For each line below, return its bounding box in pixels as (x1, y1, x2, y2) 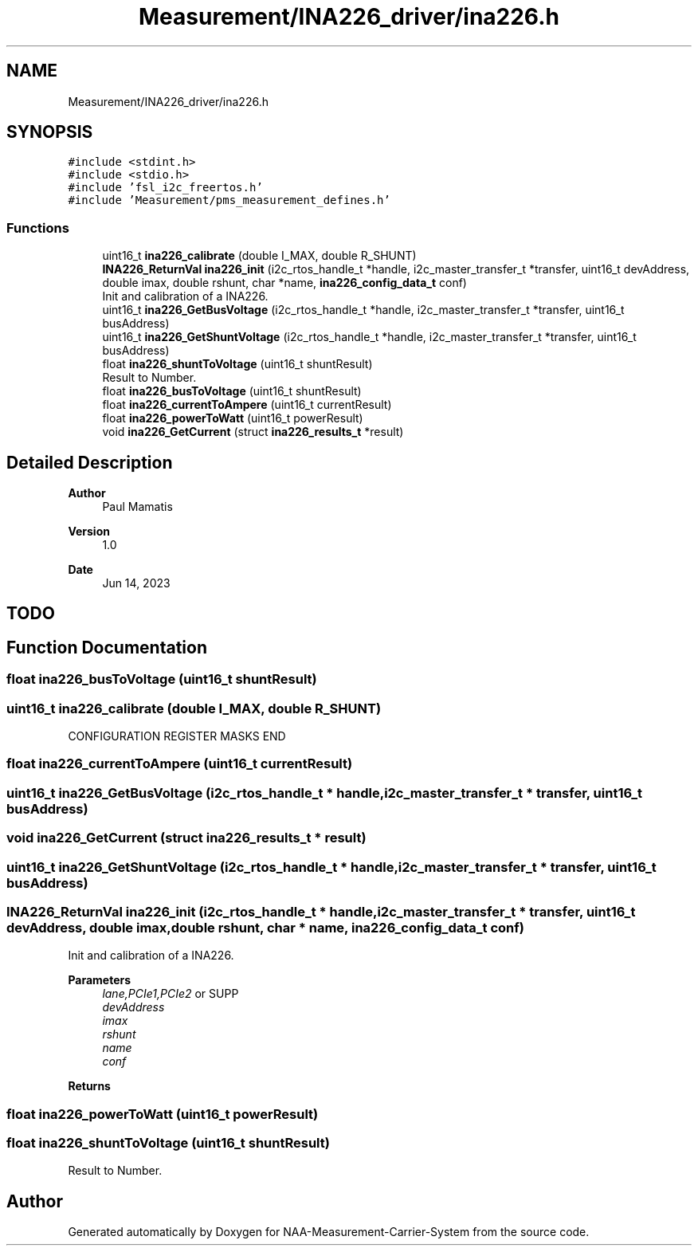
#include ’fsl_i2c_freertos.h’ (68, 181, 263, 194)
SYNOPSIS (6, 122, 93, 143)
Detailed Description (6, 452, 173, 473)
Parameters (68, 973, 131, 987)
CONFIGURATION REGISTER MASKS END (68, 729, 286, 744)
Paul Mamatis (102, 500, 173, 514)
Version (68, 524, 110, 539)
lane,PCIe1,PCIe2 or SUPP (102, 987, 239, 1001)
